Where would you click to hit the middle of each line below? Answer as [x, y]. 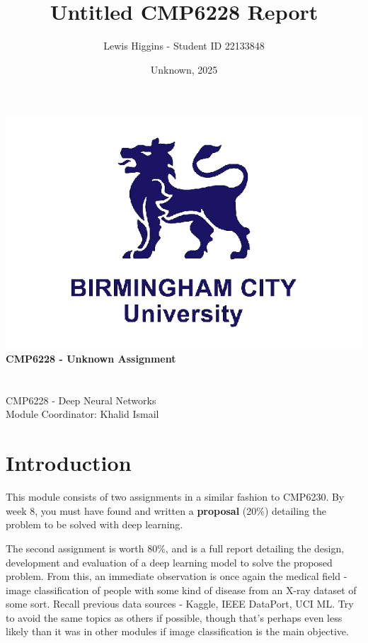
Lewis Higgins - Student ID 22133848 [184, 46]
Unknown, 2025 [184, 69]
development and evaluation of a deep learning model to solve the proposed [169, 562]
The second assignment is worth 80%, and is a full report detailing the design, [175, 548]
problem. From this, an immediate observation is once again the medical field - [177, 576]
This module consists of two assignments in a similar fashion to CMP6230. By [175, 497]
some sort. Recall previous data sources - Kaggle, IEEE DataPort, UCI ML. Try [180, 604]
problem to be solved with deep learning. [94, 524]
